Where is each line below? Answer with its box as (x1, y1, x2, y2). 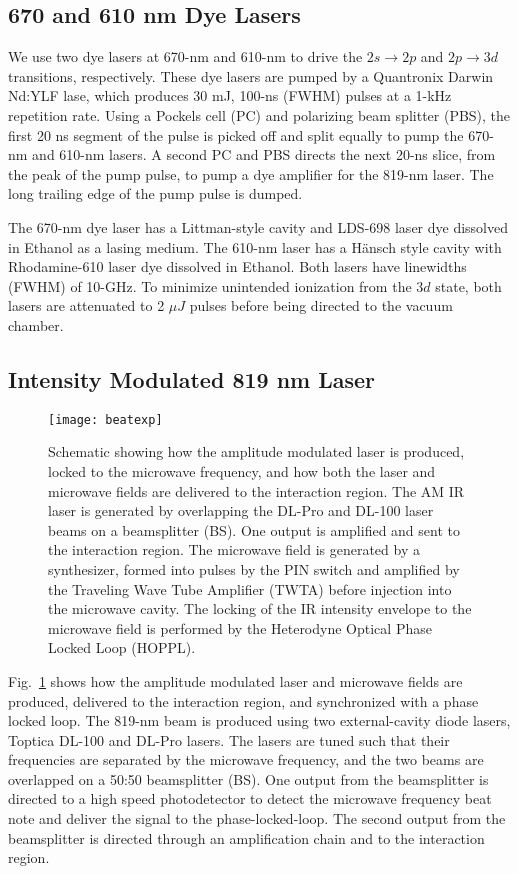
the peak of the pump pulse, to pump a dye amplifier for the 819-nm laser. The (8, 163, 494, 184)
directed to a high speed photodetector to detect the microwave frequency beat (8, 788, 492, 809)
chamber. (8, 314, 64, 335)
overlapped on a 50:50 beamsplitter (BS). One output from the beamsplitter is (8, 768, 489, 789)
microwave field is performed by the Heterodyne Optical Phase (48, 617, 432, 638)
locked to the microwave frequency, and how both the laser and (48, 460, 436, 481)
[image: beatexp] (48, 412, 163, 427)
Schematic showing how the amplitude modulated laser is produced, (48, 441, 465, 462)
